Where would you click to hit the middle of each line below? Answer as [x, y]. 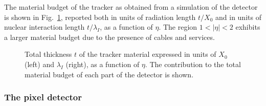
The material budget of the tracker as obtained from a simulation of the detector [131, 7]
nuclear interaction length [45, 27]
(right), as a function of [103, 64]
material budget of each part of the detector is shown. [109, 74]
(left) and [39, 64]
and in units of [238, 17]
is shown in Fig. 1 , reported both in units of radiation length [100, 17]
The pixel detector [43, 97]
